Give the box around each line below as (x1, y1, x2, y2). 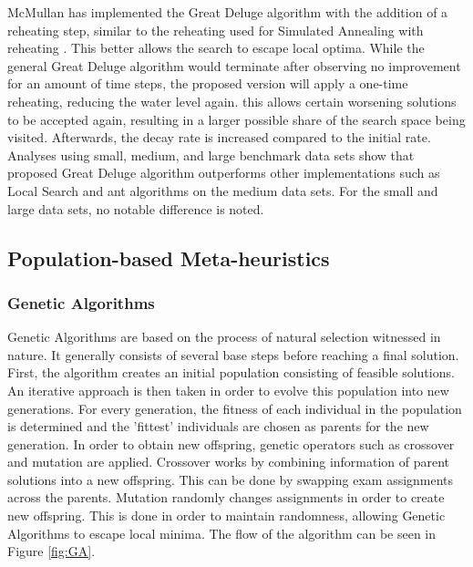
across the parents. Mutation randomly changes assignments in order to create (7, 488, 445, 507)
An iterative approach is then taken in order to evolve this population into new (7, 380, 449, 399)
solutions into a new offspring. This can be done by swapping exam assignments (7, 469, 454, 489)
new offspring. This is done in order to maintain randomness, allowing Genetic (7, 506, 446, 525)
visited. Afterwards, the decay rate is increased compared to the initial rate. (7, 128, 431, 147)
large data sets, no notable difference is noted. (7, 199, 264, 218)
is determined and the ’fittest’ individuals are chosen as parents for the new (7, 417, 429, 436)
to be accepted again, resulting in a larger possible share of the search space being (7, 109, 466, 129)
